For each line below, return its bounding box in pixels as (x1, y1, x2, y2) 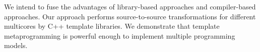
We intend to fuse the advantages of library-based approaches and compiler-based (4, 1, 256, 11)
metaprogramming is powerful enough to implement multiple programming (4, 30, 235, 41)
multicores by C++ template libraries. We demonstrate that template (4, 21, 220, 31)
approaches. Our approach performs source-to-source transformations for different (4, 11, 256, 21)
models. (4, 40, 28, 51)
